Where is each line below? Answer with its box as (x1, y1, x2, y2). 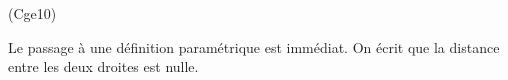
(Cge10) (8, 3, 57, 23)
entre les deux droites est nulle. (8, 56, 199, 77)
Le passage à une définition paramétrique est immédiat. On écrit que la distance (8, 36, 500, 57)
